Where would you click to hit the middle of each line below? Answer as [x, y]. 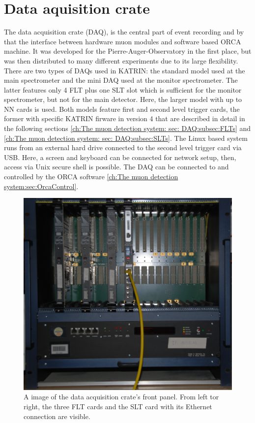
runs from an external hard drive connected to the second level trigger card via [123, 147]
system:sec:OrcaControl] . [41, 186]
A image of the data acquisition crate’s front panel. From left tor [121, 397]
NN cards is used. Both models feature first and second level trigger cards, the [122, 109]
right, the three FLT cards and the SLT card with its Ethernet [118, 407]
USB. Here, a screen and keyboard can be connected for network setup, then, [120, 157]
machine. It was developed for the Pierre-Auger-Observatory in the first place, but [128, 51]
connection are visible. [57, 416]
